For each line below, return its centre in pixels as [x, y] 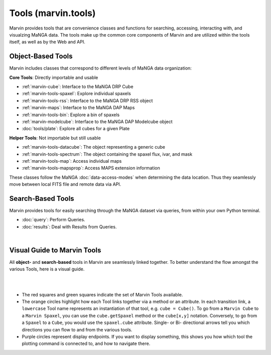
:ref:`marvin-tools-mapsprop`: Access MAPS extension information [91, 168]
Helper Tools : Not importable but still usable [55, 138]
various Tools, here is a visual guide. [47, 269]
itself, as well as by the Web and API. [47, 42]
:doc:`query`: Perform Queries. [53, 220]
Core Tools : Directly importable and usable [54, 77]
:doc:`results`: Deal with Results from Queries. [69, 227]
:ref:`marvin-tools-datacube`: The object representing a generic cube [94, 147]
